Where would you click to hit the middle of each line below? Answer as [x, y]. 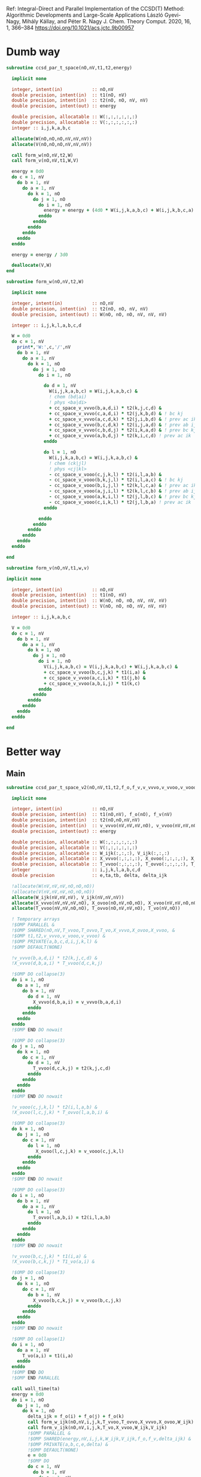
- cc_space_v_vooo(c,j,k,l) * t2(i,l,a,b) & [105, 474]
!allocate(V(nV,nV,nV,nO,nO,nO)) [53, 892]
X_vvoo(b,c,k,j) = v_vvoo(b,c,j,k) [77, 1301]
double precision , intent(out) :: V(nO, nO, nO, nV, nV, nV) [89, 607]
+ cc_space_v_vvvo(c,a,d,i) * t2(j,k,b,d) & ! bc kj [116, 413]
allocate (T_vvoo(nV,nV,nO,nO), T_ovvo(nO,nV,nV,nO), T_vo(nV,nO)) [96, 909]
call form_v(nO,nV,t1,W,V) [45, 161]
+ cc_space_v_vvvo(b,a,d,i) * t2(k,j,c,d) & [105, 408]
